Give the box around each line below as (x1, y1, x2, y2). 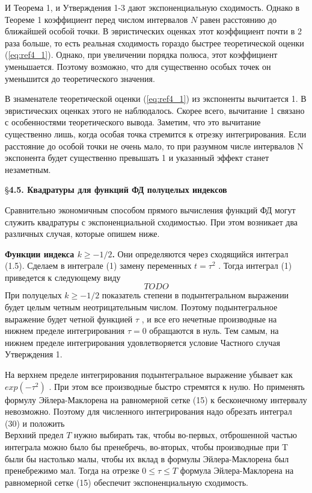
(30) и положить (5, 416, 65, 429)
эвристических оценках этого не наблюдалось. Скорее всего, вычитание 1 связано (5, 104, 305, 116)
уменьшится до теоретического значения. (5, 72, 155, 84)
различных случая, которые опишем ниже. (5, 227, 160, 240)
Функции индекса (5, 247, 75, 260)
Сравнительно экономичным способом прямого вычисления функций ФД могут (5, 203, 296, 216)
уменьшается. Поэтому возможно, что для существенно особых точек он (5, 60, 271, 72)
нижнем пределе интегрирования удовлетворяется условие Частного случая (5, 336, 280, 348)
